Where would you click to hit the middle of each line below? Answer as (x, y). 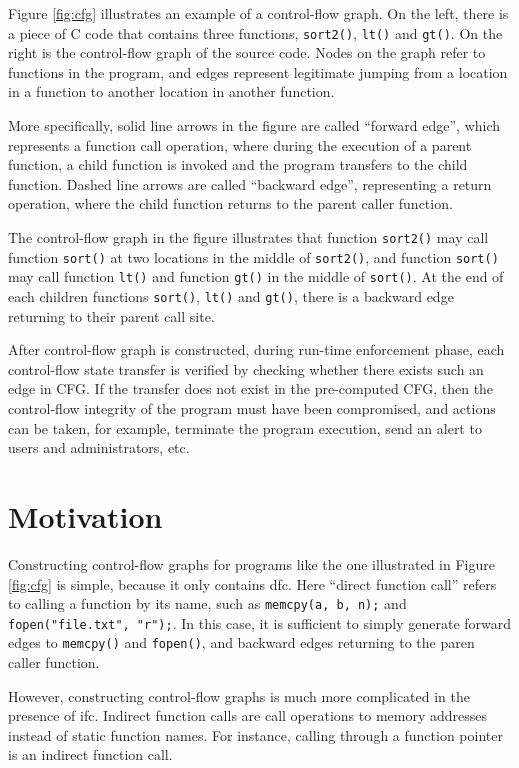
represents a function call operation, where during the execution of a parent (240, 144)
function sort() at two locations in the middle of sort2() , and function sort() (253, 256)
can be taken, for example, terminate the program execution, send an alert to (245, 427)
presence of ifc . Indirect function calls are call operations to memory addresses (248, 715)
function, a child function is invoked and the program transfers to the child (238, 164)
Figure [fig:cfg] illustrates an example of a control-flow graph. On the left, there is (258, 13)
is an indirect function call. (90, 754)
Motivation (85, 515)
